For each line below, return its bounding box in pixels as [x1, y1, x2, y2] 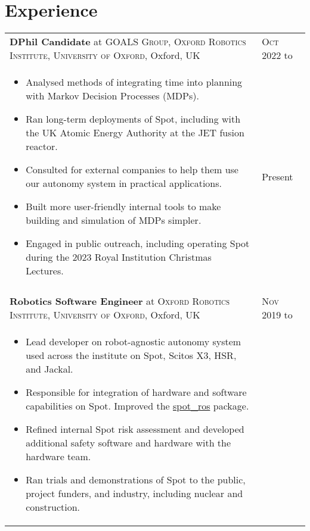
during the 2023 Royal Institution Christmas [26, 250, 212, 264]
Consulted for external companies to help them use [26, 163, 238, 177]
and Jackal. [26, 362, 73, 376]
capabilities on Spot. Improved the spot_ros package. [26, 399, 249, 413]
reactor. [26, 139, 58, 154]
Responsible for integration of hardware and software [26, 385, 247, 399]
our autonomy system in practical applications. [26, 176, 222, 190]
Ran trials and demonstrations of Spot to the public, [26, 473, 246, 487]
